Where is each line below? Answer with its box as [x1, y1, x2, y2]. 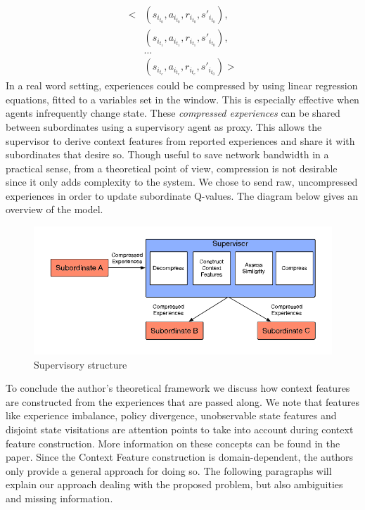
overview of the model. [6, 202, 103, 217]
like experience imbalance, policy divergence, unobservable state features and [6, 408, 337, 423]
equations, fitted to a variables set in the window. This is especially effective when [6, 91, 359, 106]
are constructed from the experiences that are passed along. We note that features [6, 394, 360, 409]
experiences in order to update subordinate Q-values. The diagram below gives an [6, 188, 359, 203]
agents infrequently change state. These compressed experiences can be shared [6, 106, 340, 120]
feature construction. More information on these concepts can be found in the [6, 435, 340, 450]
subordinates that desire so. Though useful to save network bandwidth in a [6, 147, 329, 162]
